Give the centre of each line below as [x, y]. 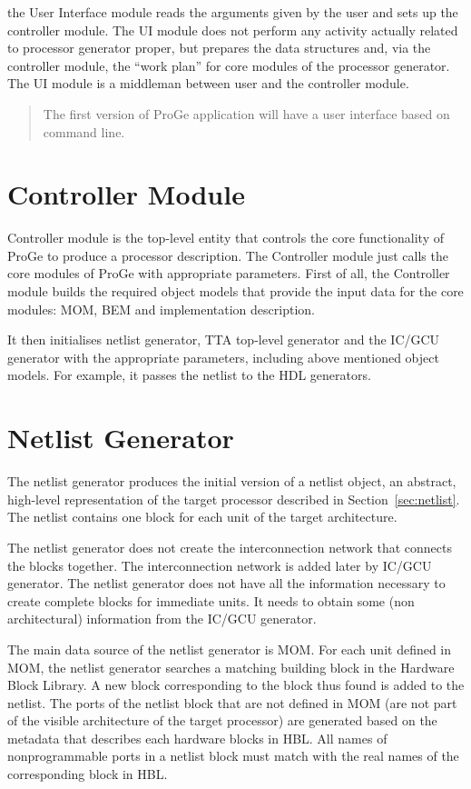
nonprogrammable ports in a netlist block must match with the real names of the [233, 756]
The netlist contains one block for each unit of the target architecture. [202, 517]
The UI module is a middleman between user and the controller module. [208, 83]
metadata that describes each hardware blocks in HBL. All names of [197, 738]
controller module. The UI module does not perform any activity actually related [233, 30]
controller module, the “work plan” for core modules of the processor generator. [229, 65]
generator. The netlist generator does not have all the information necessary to [226, 583]
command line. [84, 131]
